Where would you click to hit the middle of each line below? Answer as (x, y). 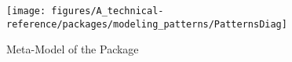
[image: (26, 11)
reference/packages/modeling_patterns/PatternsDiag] (147, 24)
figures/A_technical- (108, 11)
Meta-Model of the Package (73, 49)
